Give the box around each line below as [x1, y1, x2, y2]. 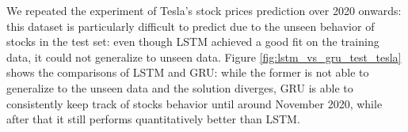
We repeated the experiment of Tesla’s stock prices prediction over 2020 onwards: [6, 2, 402, 18]
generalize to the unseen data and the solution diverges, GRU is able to [6, 79, 353, 96]
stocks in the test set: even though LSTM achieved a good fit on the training [6, 33, 379, 50]
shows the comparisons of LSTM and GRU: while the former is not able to [6, 64, 369, 81]
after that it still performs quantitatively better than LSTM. [6, 111, 300, 127]
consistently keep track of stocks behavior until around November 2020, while [6, 95, 383, 111]
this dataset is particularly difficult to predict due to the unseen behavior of [6, 17, 375, 34]
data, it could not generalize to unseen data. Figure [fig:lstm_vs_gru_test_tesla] [6, 48, 402, 65]
